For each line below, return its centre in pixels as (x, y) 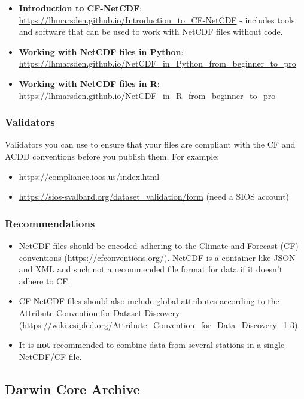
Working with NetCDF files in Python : (101, 51)
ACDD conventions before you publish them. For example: (112, 156)
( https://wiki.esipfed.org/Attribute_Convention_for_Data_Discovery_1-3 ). (159, 324)
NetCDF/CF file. (50, 356)
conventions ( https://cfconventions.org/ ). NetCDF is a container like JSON (157, 257)
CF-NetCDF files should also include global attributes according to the (149, 301)
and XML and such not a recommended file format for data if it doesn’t (151, 269)
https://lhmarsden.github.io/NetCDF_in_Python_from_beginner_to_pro (157, 63)
